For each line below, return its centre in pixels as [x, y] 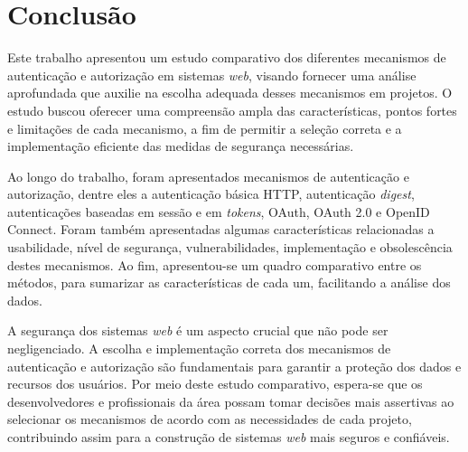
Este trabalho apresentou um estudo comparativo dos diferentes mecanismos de [227, 57]
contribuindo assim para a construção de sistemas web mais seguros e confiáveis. [229, 437]
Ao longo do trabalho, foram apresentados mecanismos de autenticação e [208, 176]
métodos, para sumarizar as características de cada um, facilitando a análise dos [229, 282]
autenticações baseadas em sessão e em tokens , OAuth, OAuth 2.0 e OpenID [219, 211]
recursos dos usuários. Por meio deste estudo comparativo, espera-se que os [215, 384]
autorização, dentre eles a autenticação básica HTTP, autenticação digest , [211, 194]
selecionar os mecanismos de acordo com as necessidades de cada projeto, [210, 419]
